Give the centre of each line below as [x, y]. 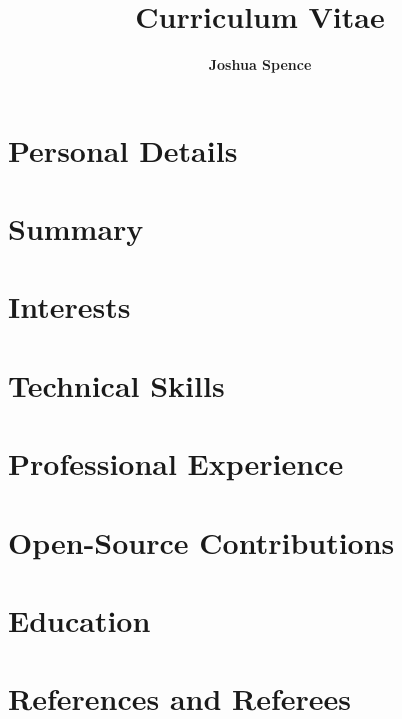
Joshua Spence [260, 64]
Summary [76, 228]
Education [79, 619]
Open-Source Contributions [201, 541]
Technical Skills [116, 384]
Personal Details [123, 149]
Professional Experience [176, 463]
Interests [69, 306]
